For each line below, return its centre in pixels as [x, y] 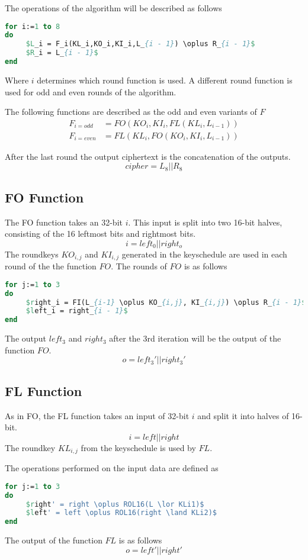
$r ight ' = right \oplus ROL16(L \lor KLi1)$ [115, 504]
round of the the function [51, 266]
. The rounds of [139, 266]
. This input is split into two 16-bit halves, [205, 222]
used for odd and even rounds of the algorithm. [91, 91]
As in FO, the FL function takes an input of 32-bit [97, 415]
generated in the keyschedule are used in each [204, 254]
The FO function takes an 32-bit [64, 222]
